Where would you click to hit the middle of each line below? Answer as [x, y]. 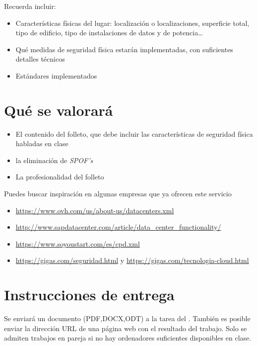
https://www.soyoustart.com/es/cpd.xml [78, 243]
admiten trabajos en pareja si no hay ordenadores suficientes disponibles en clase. [128, 338]
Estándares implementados [56, 75]
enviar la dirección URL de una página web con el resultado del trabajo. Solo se [126, 328]
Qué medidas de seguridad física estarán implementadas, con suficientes [124, 49]
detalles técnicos [40, 59]
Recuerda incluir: [30, 6]
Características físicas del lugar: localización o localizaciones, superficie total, [132, 23]
